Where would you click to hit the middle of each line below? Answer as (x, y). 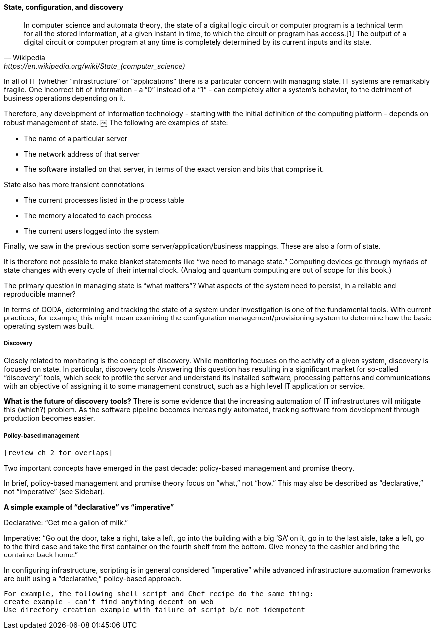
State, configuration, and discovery (64, 7)
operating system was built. (49, 326)
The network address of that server (82, 154)
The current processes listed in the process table (104, 200)
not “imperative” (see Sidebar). (55, 492)
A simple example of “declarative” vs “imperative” (89, 507)
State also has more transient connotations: (75, 184)
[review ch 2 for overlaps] (59, 453)
